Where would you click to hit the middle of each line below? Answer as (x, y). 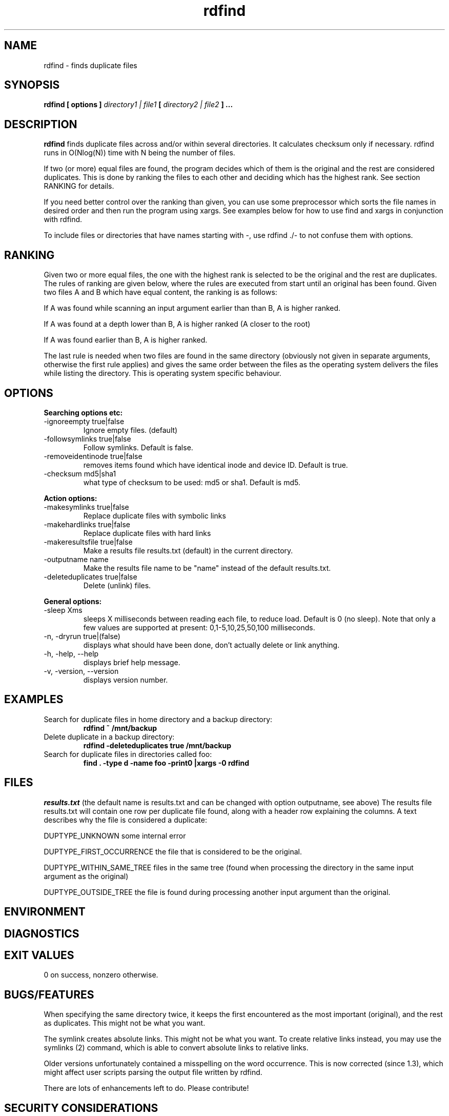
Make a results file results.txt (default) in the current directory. (188, 550)
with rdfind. (63, 220)
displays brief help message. (132, 662)
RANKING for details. (79, 186)
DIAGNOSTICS (42, 933)
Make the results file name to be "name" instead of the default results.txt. (207, 568)
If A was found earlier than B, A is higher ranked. (126, 340)
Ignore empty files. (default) (130, 430)
